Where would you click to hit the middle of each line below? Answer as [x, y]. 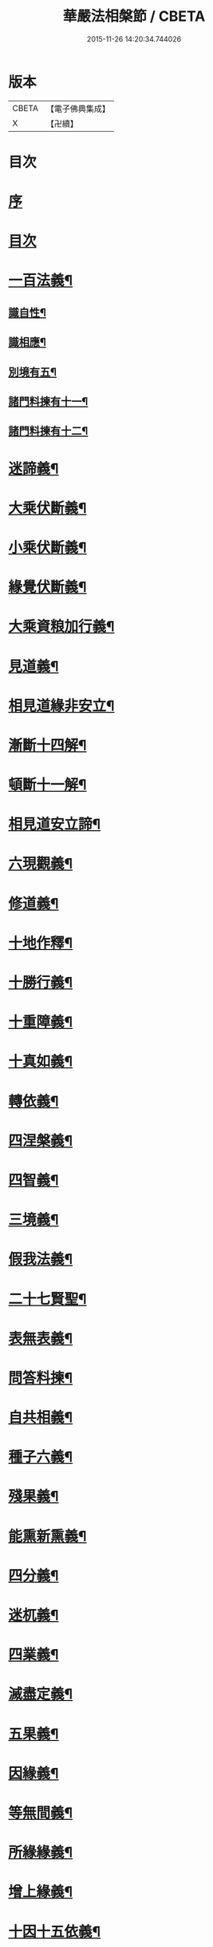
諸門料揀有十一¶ [48, 401]
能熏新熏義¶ [47, 1536]
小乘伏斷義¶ [47, 547]
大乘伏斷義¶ [47, 508]
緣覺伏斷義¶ [47, 587]
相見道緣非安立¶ [61, 706]
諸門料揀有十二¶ [48, 431]
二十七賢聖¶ [47, 1299]
